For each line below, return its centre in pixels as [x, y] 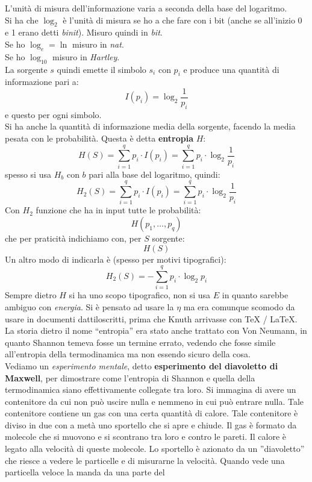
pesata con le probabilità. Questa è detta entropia [99, 138]
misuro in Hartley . [86, 56]
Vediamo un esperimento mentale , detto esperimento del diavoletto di [142, 365]
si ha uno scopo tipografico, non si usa [140, 295]
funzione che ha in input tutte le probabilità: [118, 210]
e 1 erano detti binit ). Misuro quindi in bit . [84, 32]
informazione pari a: [42, 82]
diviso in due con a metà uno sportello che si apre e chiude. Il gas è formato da [151, 424]
